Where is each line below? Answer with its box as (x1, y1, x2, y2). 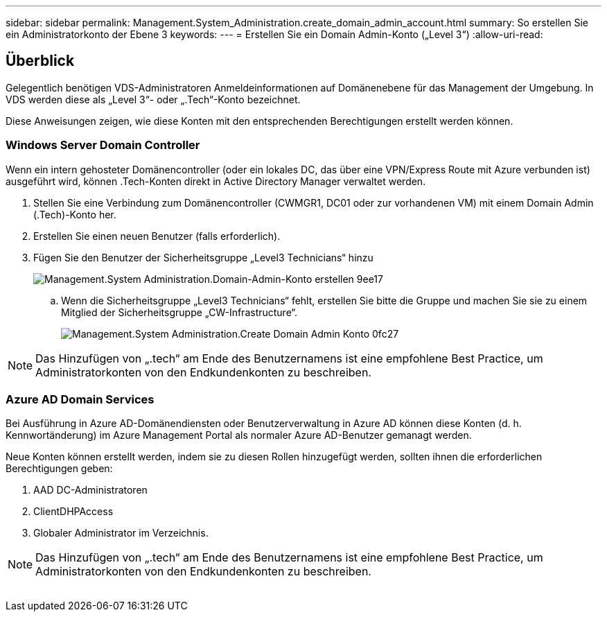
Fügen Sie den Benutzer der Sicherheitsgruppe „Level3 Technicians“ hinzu (33, 251, 373, 263)
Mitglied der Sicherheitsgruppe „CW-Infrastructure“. (61, 306, 297, 318)
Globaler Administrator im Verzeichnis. (33, 527, 209, 539)
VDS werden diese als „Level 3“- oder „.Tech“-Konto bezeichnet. (6, 93, 301, 105)
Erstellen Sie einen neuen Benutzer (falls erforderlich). (33, 229, 281, 242)
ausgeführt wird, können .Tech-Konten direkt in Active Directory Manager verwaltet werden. (6, 175, 426, 187)
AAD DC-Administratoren (33, 484, 148, 496)
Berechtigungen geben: (6, 462, 113, 475)
